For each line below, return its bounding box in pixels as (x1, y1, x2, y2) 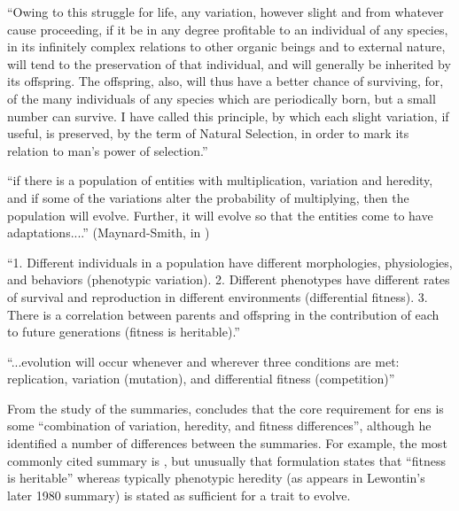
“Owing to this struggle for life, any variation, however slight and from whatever (7, 3, 444, 20)
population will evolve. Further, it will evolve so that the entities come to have (7, 205, 433, 224)
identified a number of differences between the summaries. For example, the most (7, 434, 447, 453)
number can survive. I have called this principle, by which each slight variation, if (7, 106, 449, 125)
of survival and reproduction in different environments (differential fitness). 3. (7, 287, 428, 306)
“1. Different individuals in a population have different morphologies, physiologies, (7, 252, 453, 271)
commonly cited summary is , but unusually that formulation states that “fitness (7, 451, 446, 469)
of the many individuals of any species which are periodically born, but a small (7, 89, 436, 107)
